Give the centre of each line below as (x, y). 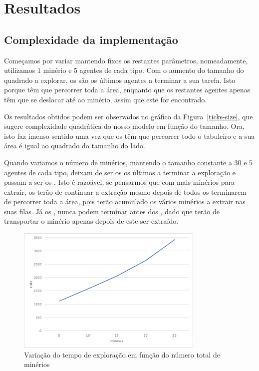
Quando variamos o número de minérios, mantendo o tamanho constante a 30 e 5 (129, 162)
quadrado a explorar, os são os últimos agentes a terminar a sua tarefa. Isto (120, 80)
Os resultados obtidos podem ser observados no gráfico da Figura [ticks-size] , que (129, 116)
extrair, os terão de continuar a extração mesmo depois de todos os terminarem (125, 191)
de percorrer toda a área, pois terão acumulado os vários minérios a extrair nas (125, 201)
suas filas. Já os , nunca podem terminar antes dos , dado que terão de (112, 211)
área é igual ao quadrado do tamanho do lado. (75, 146)
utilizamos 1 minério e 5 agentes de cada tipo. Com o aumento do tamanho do (124, 70)
